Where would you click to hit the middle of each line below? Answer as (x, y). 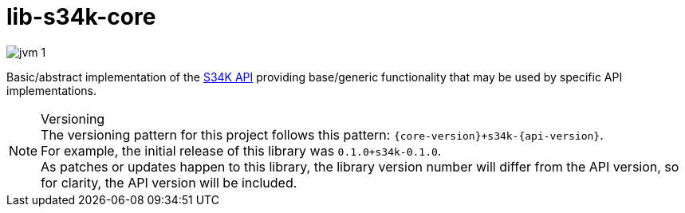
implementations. (52, 90)
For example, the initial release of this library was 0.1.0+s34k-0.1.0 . (241, 150)
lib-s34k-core (81, 17)
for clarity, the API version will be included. (169, 182)
